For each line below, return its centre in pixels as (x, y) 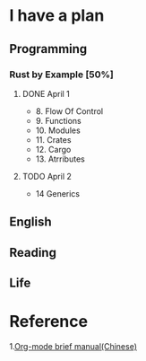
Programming (48, 49)
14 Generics (58, 193)
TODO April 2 (47, 176)
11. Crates (53, 139)
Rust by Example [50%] (62, 75)
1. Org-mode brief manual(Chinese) (73, 346)
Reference (48, 322)
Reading (33, 252)
